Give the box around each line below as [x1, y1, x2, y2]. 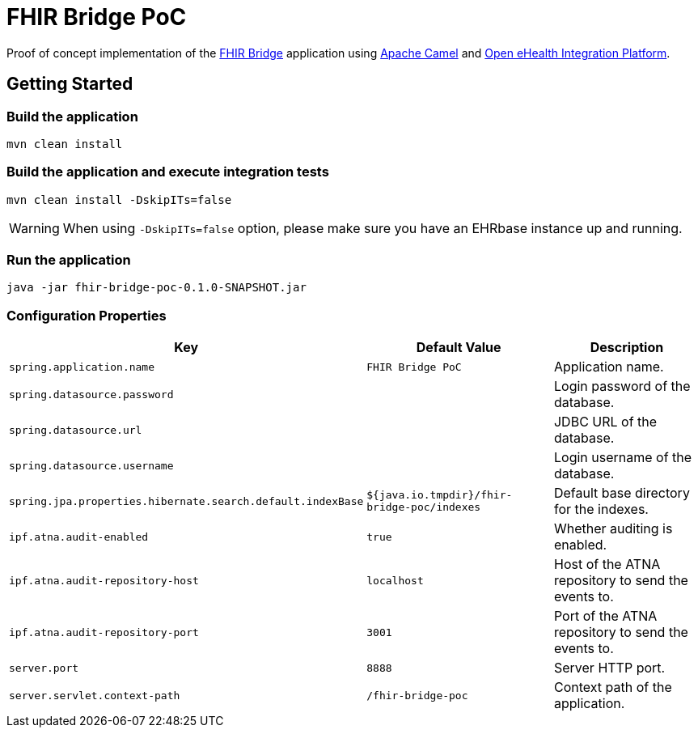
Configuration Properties [6, 307, 167, 324]
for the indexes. [553, 501, 649, 518]
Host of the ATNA [553, 556, 661, 573]
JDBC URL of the [553, 414, 658, 431]
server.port [9, 661, 79, 674]
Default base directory [553, 485, 690, 502]
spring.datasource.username [9, 459, 174, 472]
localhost [366, 574, 424, 587]
